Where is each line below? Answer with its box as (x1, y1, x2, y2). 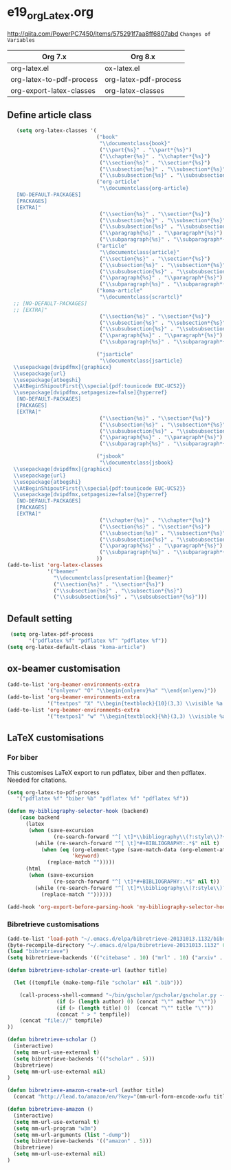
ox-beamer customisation (7, 663, 121, 674)
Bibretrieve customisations (7, 919, 100, 929)
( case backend (19, 814, 60, 821)
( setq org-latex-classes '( (16, 127, 97, 134)
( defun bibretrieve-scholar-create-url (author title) (7, 967, 168, 974)
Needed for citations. (7, 776, 67, 784)
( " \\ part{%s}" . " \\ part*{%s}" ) (99, 146, 192, 153)
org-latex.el (10, 63, 49, 73)
